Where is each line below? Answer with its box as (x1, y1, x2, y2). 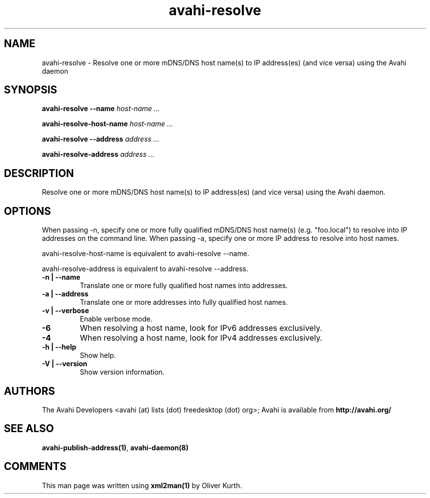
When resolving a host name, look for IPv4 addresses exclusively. (80, 333, 322, 343)
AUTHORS (4, 384, 55, 397)
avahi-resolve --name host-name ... (42, 104, 160, 113)
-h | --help (42, 343, 77, 352)
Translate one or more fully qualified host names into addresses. (80, 281, 288, 290)
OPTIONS (4, 205, 51, 217)
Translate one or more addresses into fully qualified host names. (80, 298, 288, 307)
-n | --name (42, 273, 81, 282)
